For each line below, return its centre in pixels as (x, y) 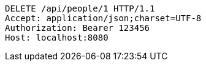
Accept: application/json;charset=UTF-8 (103, 18)
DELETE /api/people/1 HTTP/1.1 (80, 8)
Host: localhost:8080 (57, 38)
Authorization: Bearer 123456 (78, 28)
